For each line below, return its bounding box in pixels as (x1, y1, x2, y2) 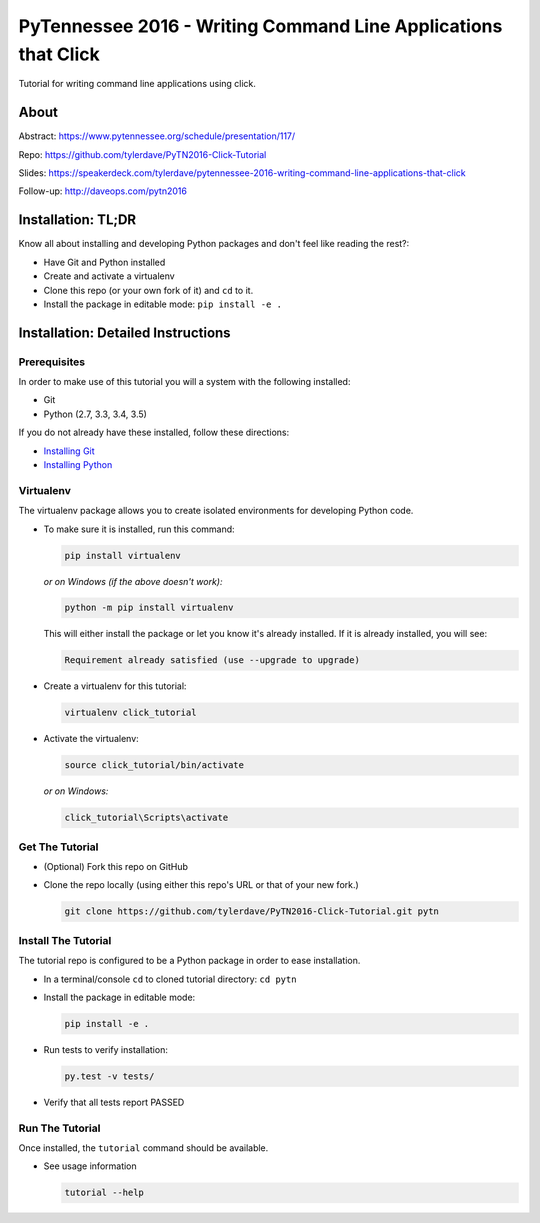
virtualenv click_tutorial (64, 707, 197, 719)
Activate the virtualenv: (43, 733, 139, 745)
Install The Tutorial (18, 933, 112, 947)
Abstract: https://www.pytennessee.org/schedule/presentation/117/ (18, 130, 296, 142)
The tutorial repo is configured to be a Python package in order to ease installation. (18, 955, 361, 967)
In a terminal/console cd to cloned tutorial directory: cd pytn (43, 973, 297, 985)
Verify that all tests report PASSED (43, 1096, 185, 1108)
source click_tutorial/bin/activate (64, 760, 245, 771)
